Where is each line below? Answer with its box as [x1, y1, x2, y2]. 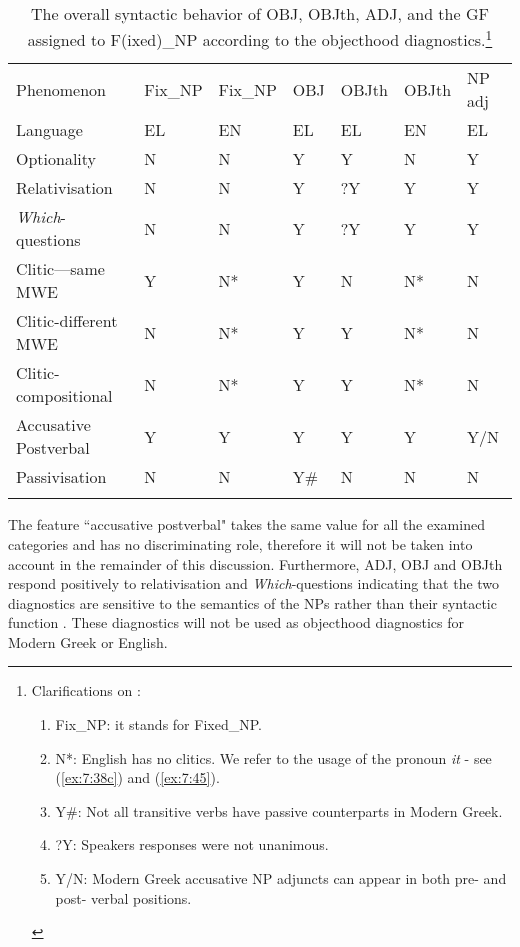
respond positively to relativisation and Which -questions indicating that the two [8, 573, 500, 594]
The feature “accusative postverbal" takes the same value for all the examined [8, 514, 485, 535]
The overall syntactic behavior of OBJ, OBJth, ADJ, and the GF [31, 2, 489, 25]
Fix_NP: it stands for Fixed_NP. [55, 714, 262, 735]
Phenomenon [16, 77, 107, 101]
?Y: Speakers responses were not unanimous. [55, 834, 329, 855]
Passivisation [16, 465, 107, 489]
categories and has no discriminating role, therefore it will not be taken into [8, 533, 473, 554]
